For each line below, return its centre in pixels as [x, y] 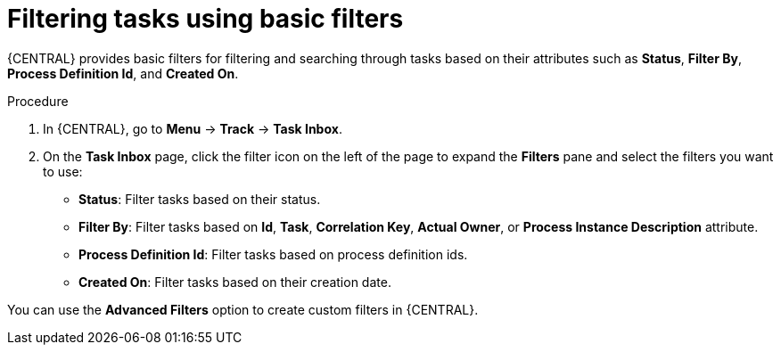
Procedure [38, 101]
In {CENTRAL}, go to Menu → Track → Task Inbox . [193, 128]
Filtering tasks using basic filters [206, 19]
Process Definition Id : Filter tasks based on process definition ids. [273, 254]
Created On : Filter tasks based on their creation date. [235, 282]
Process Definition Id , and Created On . [123, 73]
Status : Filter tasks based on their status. [200, 199]
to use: [63, 171]
